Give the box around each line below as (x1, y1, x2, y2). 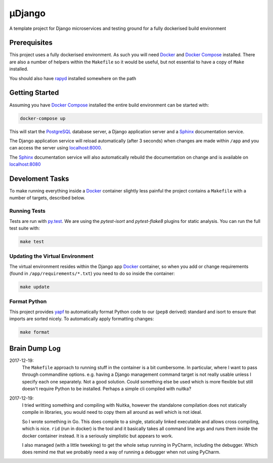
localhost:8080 (9, 161, 41, 167)
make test (20, 239, 44, 244)
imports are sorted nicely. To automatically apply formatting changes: (9, 316, 154, 322)
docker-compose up (20, 115, 66, 121)
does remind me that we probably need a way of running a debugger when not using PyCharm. (22, 449, 221, 455)
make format (20, 329, 50, 335)
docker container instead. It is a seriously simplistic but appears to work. (22, 433, 173, 439)
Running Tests (9, 208, 45, 215)
